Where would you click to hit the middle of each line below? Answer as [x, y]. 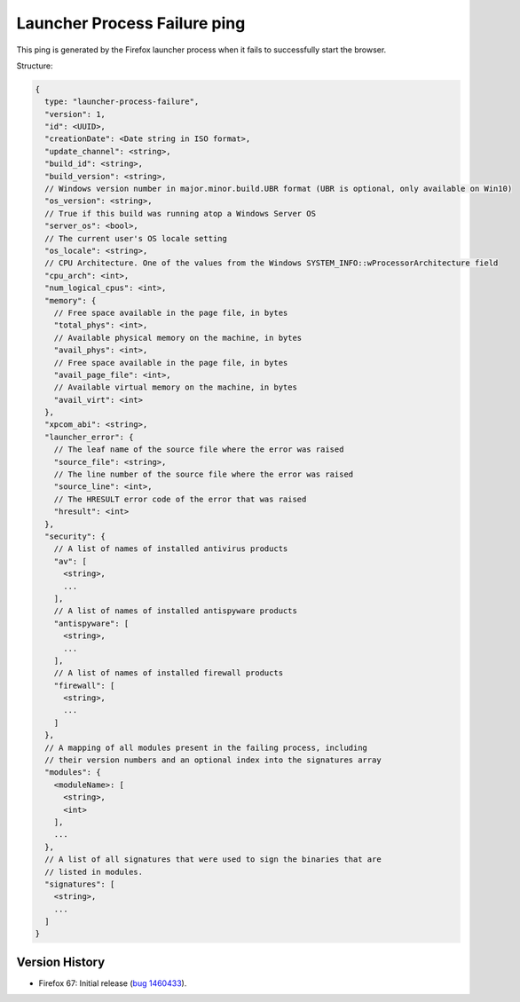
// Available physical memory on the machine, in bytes [178, 338]
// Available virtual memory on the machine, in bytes [175, 387]
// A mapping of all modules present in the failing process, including [206, 747]
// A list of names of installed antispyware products [175, 611]
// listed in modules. [94, 872]
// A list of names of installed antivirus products [171, 549]
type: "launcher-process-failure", [122, 102]
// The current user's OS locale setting [136, 238]
